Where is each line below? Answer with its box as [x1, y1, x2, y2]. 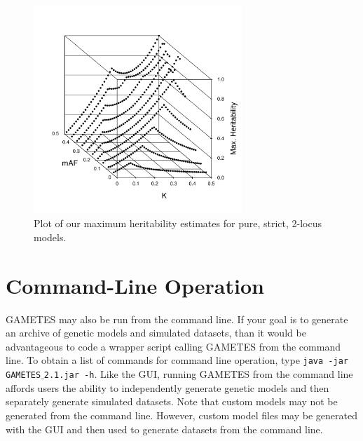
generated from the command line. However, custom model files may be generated [6, 407, 357, 422]
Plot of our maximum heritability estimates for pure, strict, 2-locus [34, 216, 322, 231]
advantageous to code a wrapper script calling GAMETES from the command [6, 339, 341, 353]
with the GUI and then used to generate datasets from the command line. [6, 421, 323, 436]
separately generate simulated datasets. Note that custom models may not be [6, 394, 338, 409]
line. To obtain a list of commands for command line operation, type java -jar [6, 353, 348, 367]
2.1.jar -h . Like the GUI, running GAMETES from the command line [43, 367, 353, 381]
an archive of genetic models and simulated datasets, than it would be [6, 325, 306, 340]
